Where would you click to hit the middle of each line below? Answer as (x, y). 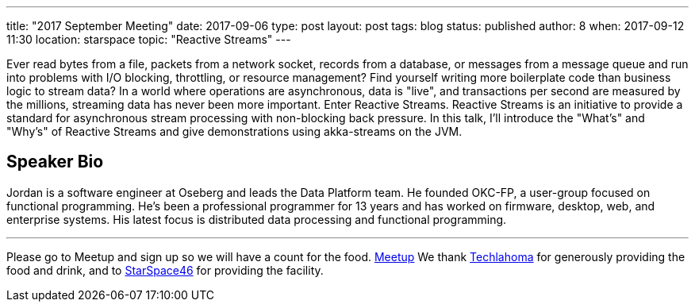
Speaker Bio (55, 162)
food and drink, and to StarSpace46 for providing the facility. (165, 270)
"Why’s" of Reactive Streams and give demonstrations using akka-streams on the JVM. (234, 131)
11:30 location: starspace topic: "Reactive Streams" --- (149, 39)
